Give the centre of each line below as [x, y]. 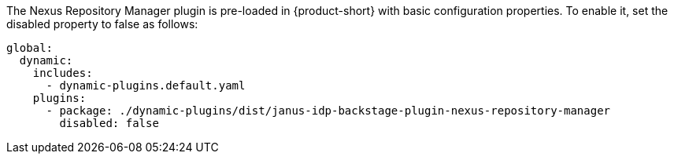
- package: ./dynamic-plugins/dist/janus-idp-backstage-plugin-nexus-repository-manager [328, 111]
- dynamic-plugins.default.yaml [146, 85]
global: [30, 48]
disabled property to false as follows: [102, 24]
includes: [63, 73]
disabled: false [109, 123]
